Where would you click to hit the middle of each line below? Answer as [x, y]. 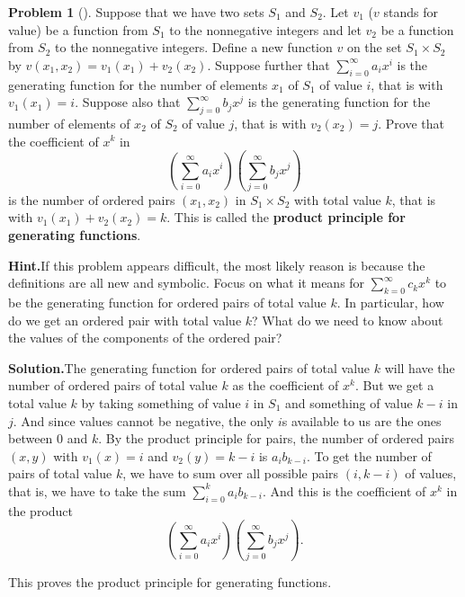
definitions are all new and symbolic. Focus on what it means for [187, 283]
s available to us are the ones [362, 420]
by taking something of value [161, 403]
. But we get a [394, 385]
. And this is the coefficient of [344, 490]
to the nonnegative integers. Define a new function [194, 47]
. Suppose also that [128, 102]
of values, [431, 473]
